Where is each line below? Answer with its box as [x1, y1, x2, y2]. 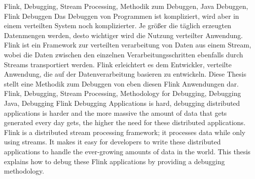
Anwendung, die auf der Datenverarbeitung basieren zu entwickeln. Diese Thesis [4, 69, 247, 79]
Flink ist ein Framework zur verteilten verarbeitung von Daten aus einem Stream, [4, 40, 252, 50]
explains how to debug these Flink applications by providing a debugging [4, 156, 225, 166]
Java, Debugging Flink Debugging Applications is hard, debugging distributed [4, 97, 240, 108]
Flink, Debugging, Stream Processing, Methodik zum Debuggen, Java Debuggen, [4, 1, 248, 11]
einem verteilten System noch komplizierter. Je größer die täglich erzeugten [4, 20, 231, 31]
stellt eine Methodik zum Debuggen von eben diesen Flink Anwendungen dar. [4, 78, 239, 89]
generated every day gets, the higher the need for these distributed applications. [4, 117, 246, 128]
